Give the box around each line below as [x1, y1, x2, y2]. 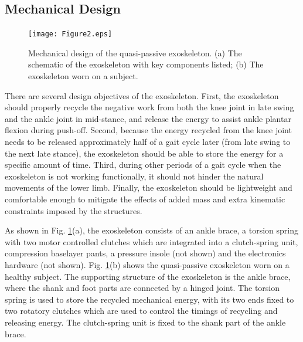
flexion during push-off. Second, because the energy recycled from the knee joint [5, 124, 292, 136]
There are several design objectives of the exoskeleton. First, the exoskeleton [5, 89, 279, 101]
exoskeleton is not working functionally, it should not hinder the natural [5, 170, 264, 182]
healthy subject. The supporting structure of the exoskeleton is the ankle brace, [5, 270, 291, 282]
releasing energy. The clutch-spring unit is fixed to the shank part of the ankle [5, 316, 286, 328]
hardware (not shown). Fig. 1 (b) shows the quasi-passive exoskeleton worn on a [5, 258, 290, 270]
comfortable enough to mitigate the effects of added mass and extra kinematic [5, 192, 285, 205]
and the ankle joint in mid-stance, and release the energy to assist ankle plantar [5, 112, 291, 124]
